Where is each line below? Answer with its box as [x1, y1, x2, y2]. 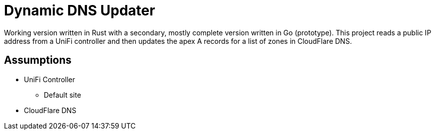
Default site [44, 90, 81, 99]
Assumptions [4, 54, 72, 67]
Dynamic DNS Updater [4, 2, 155, 19]
